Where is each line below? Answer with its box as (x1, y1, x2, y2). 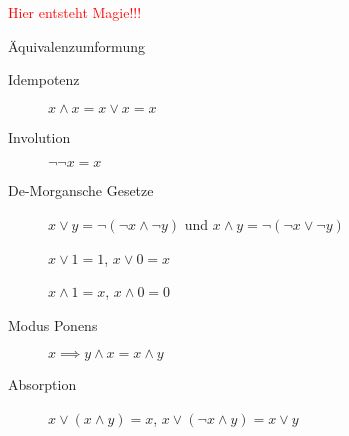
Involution (8, 126, 71, 147)
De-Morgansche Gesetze (8, 180, 154, 201)
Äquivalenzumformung (8, 35, 145, 56)
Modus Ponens (8, 314, 98, 335)
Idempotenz (8, 69, 80, 90)
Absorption (8, 374, 77, 395)
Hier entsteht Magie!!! (8, 2, 142, 22)
